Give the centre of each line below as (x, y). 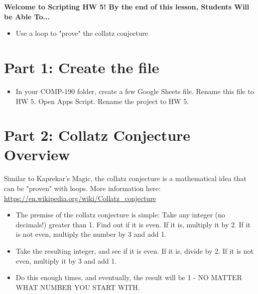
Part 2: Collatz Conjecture (97, 135)
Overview (37, 154)
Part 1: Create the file (82, 67)
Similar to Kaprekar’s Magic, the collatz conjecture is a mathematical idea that (125, 178)
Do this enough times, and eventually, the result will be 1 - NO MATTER (129, 277)
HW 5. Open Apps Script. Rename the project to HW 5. (102, 101)
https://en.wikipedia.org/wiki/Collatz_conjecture (80, 198)
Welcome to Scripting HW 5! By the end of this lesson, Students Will (127, 6)
